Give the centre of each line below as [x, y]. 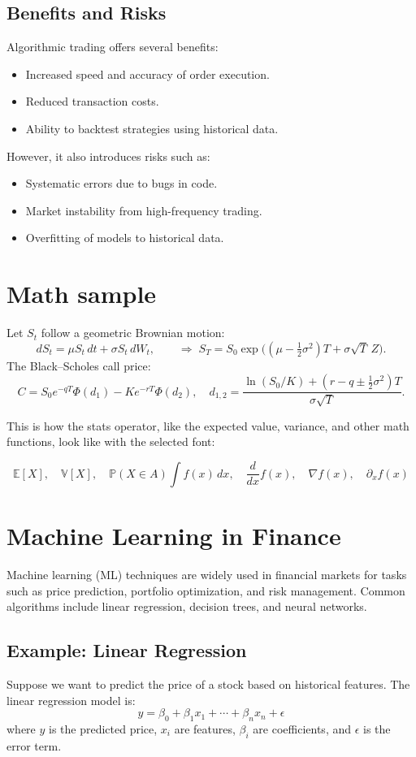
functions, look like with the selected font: [111, 441]
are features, [205, 728]
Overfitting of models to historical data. [125, 238]
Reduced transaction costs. [92, 101]
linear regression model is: [71, 700]
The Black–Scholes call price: [79, 365]
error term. [34, 745]
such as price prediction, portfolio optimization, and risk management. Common [206, 590]
